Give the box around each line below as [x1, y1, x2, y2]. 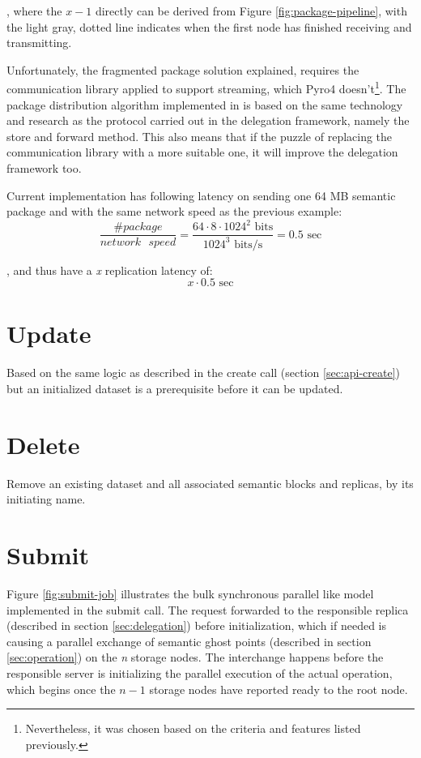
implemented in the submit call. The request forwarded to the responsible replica [6, 601, 409, 618]
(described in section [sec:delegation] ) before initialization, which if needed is [6, 617, 387, 634]
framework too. [6, 160, 82, 176]
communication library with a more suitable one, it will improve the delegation [6, 143, 398, 161]
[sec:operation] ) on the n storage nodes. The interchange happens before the [6, 649, 384, 666]
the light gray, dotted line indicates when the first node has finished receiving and [6, 18, 412, 35]
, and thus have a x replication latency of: [6, 261, 213, 278]
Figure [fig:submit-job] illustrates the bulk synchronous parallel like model [6, 585, 374, 602]
